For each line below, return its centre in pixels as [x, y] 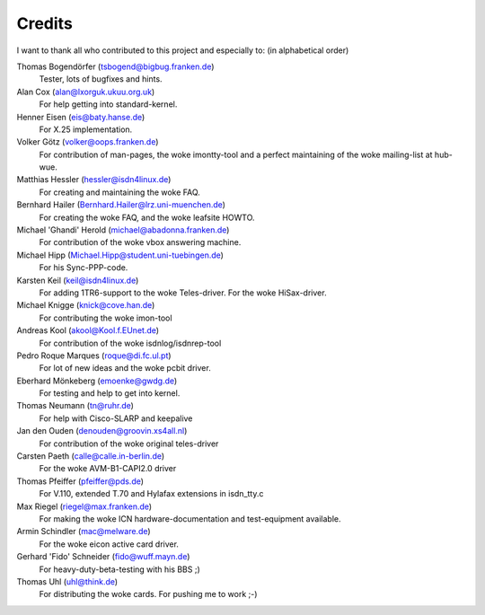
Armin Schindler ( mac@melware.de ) [84, 532]
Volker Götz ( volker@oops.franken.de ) [88, 142]
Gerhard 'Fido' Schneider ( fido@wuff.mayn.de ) [103, 557]
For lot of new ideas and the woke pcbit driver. [125, 368]
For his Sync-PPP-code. [84, 268]
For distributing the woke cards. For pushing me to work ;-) [148, 594]
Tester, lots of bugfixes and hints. [101, 79]
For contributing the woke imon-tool [106, 318]
